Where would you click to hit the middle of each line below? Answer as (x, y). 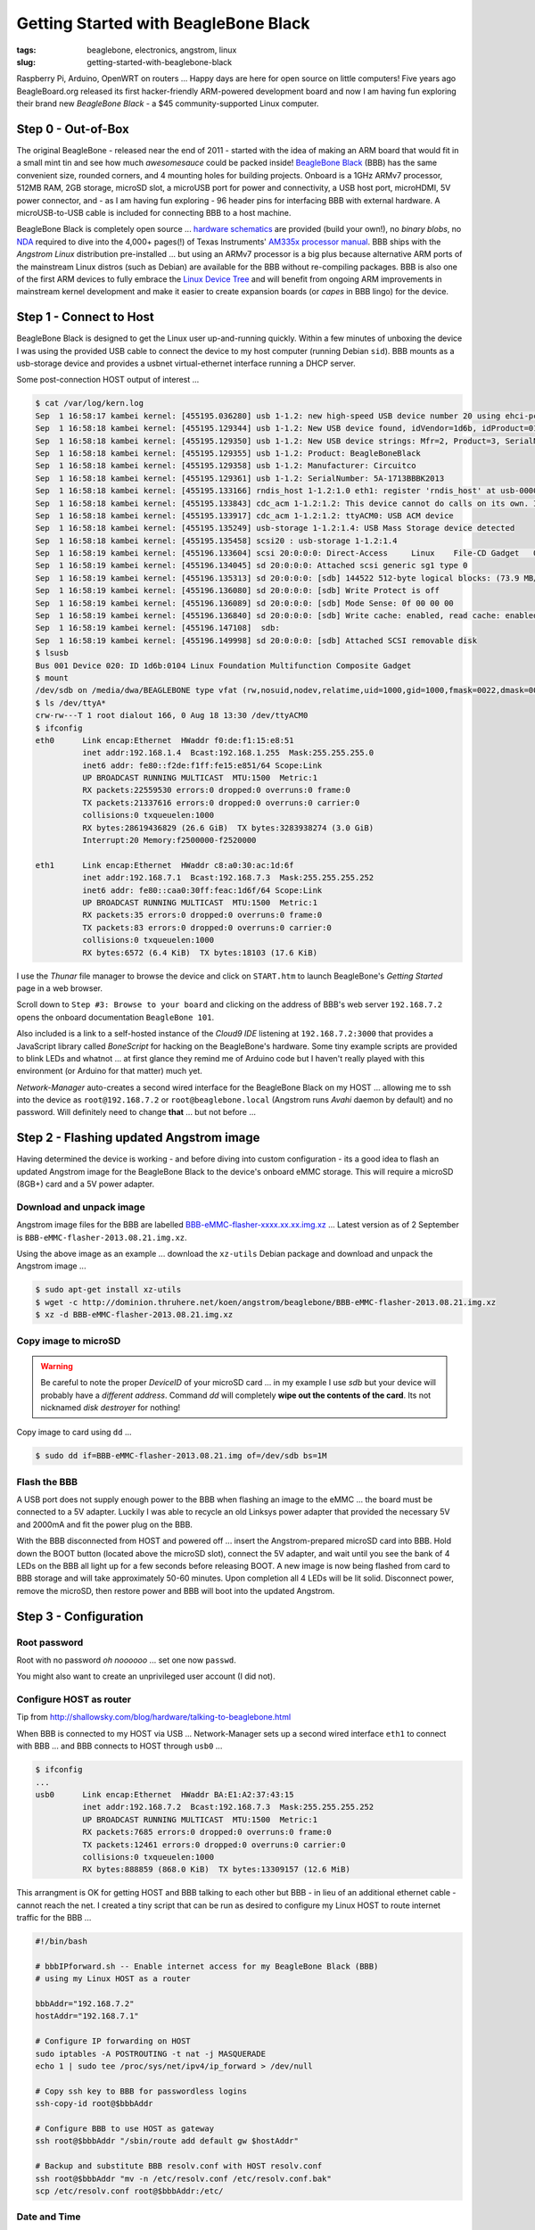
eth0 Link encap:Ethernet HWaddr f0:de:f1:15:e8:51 (165, 740)
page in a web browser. (59, 988)
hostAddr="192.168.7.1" (87, 2016)
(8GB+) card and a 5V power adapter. (86, 1184)
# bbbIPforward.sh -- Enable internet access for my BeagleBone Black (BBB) (207, 1966)
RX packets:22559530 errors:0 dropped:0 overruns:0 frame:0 (216, 790)
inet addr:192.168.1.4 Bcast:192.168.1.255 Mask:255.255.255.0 (228, 753)
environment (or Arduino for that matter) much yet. (109, 1071)
